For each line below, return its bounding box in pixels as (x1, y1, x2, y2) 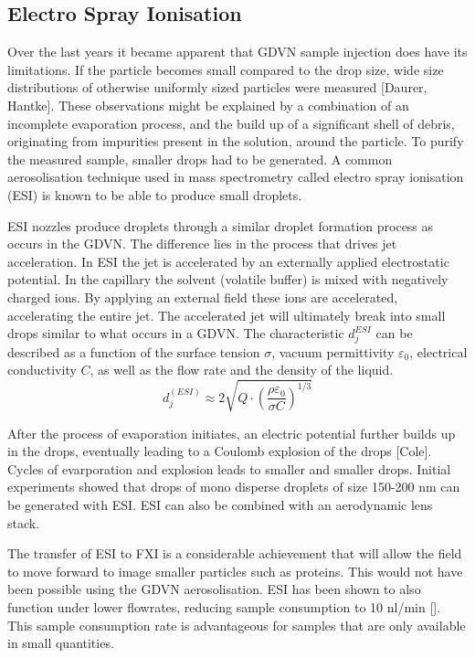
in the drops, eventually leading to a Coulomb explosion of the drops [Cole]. (7, 441, 432, 461)
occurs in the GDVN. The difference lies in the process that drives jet (7, 234, 397, 253)
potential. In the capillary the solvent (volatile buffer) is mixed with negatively (7, 270, 449, 289)
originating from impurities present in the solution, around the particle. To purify (7, 132, 464, 151)
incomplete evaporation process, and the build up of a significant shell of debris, (7, 113, 455, 133)
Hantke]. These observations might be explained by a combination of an (7, 95, 409, 114)
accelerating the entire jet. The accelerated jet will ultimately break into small (7, 305, 446, 324)
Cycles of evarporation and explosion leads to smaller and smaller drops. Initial (7, 459, 451, 478)
